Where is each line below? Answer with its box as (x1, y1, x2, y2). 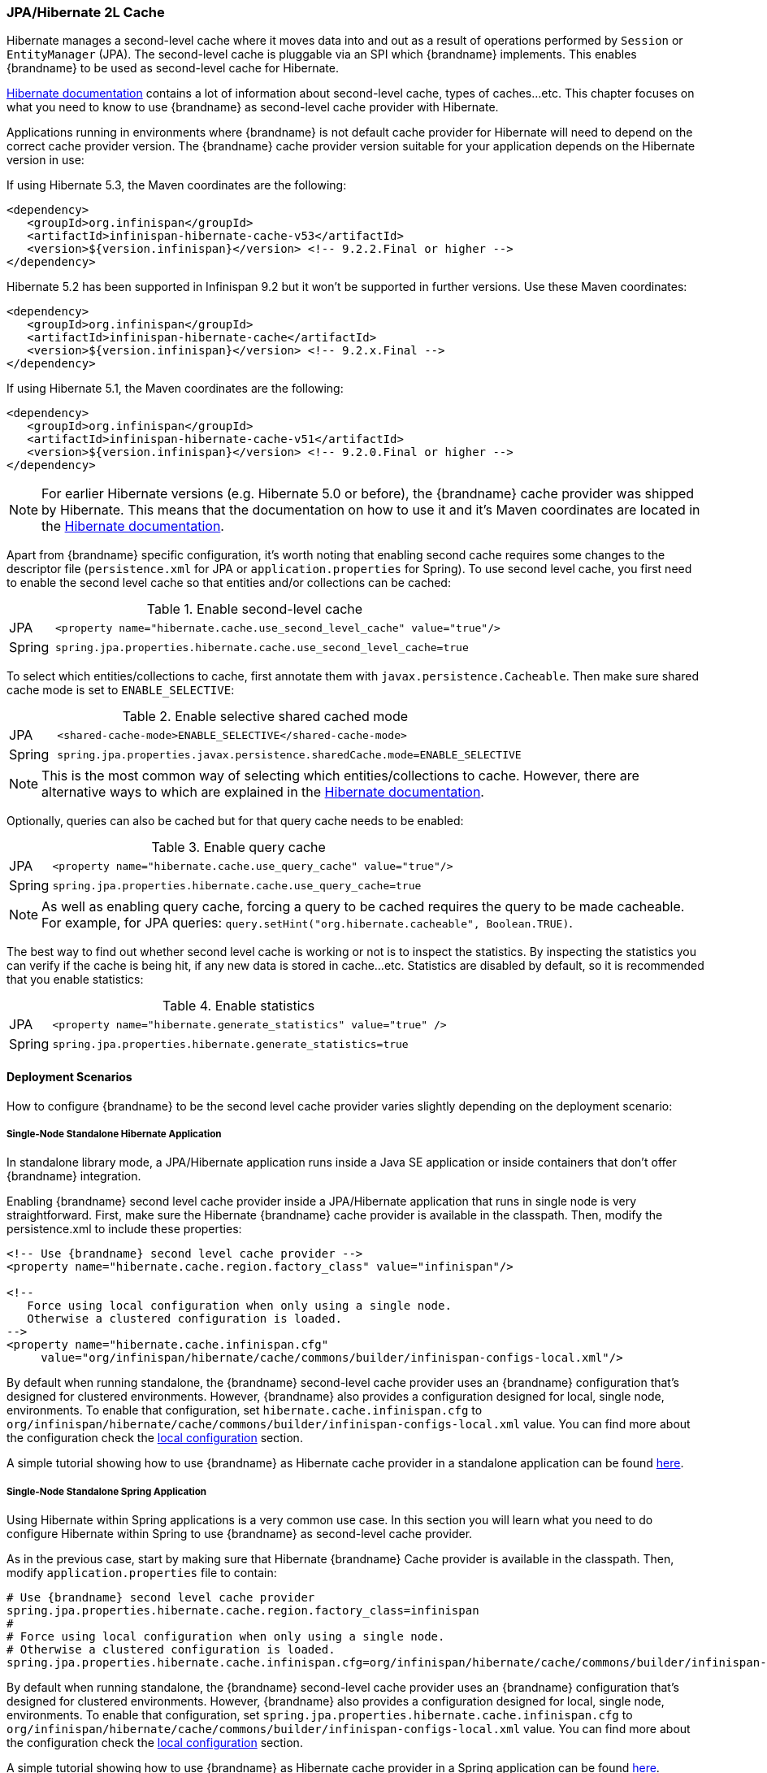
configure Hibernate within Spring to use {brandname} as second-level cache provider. (6, 1527, 473, 1541)
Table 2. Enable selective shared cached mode (122, 708, 408, 725)
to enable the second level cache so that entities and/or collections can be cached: (6, 576, 451, 590)
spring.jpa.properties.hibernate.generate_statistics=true (52, 1037, 409, 1050)
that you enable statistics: (6, 972, 144, 987)
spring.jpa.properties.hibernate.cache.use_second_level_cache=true (54, 641, 469, 654)
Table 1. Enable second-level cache (146, 601, 363, 618)
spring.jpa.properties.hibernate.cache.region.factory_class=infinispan (6, 1604, 479, 1618)
